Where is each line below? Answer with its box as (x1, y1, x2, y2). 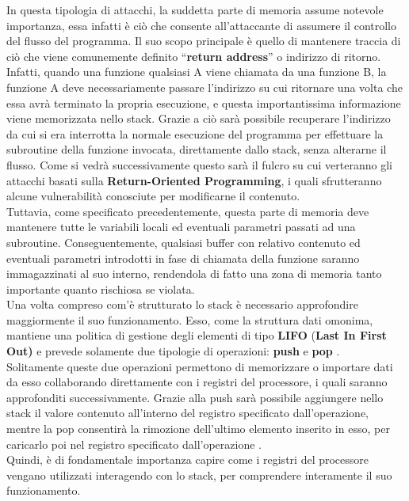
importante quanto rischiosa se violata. (6, 280, 195, 297)
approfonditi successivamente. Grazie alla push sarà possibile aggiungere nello (6, 389, 384, 405)
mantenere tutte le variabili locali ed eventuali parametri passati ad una (6, 218, 356, 235)
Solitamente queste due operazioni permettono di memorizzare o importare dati (6, 358, 393, 374)
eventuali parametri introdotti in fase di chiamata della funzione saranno (6, 249, 360, 266)
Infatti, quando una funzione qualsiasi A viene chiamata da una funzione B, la (6, 63, 387, 80)
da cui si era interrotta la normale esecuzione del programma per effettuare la (6, 125, 384, 142)
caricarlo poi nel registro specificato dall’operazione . (6, 435, 262, 452)
